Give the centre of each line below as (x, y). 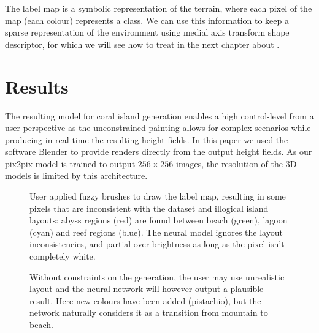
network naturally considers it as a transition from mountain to (149, 312)
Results (37, 86)
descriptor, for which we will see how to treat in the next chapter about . (142, 44)
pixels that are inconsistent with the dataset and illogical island (149, 208)
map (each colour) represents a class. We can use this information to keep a (147, 20)
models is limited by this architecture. (76, 175)
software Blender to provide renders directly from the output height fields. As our (159, 152)
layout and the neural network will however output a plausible (147, 289)
